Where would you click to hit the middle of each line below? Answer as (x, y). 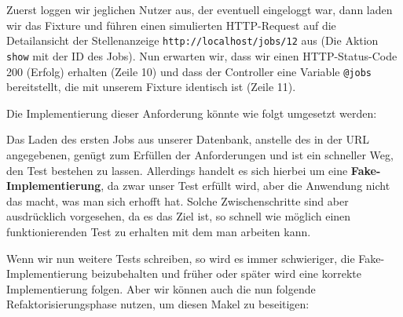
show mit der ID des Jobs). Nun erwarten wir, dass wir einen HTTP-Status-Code (202, 55)
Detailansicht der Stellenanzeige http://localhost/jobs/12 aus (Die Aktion (192, 40)
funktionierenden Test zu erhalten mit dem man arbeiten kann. (159, 231)
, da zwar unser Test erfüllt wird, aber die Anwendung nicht (245, 186)
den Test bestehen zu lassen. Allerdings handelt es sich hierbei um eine (177, 170)
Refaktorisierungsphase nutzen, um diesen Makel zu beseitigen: (158, 304)
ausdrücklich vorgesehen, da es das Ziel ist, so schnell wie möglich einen (179, 216)
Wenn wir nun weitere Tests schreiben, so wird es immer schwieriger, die (181, 258)
